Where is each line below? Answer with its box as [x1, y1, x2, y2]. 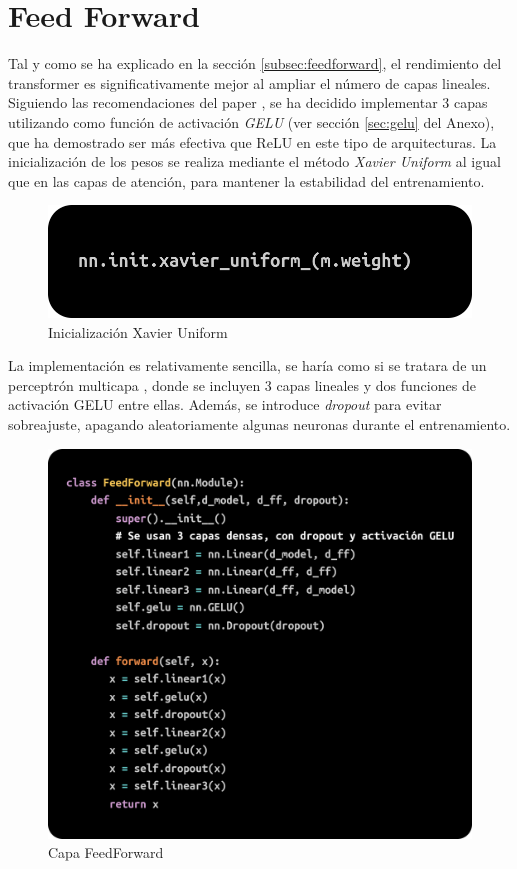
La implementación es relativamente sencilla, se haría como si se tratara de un [8, 355, 487, 376]
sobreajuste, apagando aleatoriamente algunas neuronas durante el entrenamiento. [8, 414, 511, 435]
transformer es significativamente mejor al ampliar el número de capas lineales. [8, 72, 491, 93]
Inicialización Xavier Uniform [48, 321, 228, 342]
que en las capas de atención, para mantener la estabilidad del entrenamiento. [8, 170, 485, 191]
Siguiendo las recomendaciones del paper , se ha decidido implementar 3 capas [8, 92, 488, 113]
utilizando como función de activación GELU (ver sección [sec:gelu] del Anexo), [8, 111, 495, 132]
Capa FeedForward [48, 842, 164, 863]
